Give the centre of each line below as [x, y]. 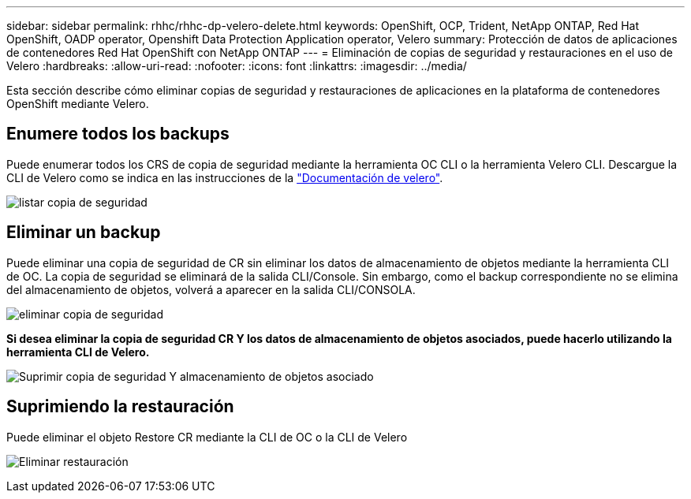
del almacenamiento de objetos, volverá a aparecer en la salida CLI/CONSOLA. [211, 289]
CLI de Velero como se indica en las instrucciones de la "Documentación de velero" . [225, 177]
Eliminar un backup [84, 233]
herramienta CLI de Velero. [78, 352]
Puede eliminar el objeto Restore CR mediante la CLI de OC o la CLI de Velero [207, 437]
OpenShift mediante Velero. [78, 104]
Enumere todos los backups [118, 134]
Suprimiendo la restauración [120, 407]
